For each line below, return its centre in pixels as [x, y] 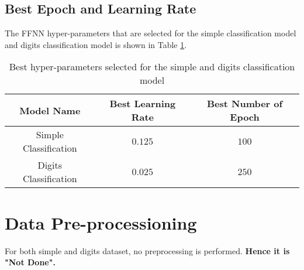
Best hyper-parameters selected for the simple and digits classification [152, 67]
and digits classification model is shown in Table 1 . [96, 44]
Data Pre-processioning [101, 222]
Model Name [50, 110]
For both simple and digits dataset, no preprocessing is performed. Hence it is [147, 250]
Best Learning [143, 104]
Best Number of [245, 104]
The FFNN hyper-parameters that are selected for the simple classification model [151, 33]
